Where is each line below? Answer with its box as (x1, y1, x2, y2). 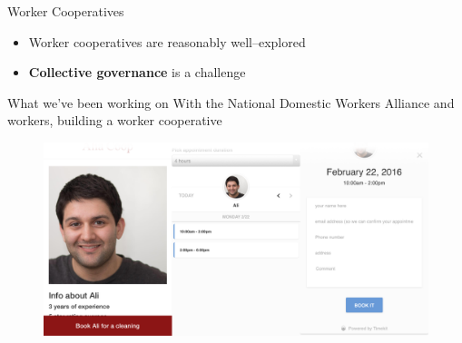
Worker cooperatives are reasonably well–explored (28, 32, 306, 51)
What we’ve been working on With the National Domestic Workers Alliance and (7, 93, 455, 112)
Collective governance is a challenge (28, 63, 246, 82)
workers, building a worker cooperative (7, 111, 222, 130)
